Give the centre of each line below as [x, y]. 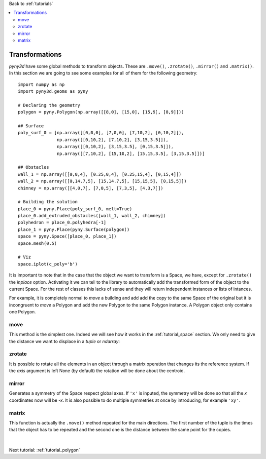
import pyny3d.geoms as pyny [53, 92]
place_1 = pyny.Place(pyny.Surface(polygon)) [74, 229]
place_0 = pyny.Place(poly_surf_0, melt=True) [75, 209]
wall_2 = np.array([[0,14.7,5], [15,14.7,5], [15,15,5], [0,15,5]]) [102, 181]
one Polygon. [23, 312]
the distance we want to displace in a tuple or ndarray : [65, 341]
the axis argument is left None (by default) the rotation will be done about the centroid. [97, 371]
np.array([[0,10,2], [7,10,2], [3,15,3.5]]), [113, 140]
